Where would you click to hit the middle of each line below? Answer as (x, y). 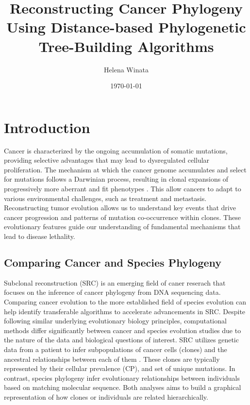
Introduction (47, 127)
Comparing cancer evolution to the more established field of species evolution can (125, 301)
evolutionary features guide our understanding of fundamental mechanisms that (122, 227)
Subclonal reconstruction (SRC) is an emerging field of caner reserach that (115, 282)
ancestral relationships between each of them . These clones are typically (112, 359)
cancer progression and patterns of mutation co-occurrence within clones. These (122, 217)
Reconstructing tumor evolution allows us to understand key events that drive (120, 208)
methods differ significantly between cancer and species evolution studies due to (123, 330)
